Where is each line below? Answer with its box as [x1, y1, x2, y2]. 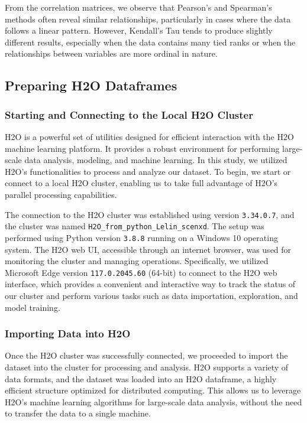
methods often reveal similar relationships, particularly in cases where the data [5, 12, 291, 25]
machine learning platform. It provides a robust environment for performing [5, 142, 280, 154]
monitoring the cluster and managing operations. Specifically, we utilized [5, 255, 269, 267]
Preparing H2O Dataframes [5, 76, 177, 95]
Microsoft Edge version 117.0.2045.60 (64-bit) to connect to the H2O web [5, 266, 277, 278]
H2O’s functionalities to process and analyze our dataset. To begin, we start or [5, 165, 291, 177]
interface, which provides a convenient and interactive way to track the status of [5, 278, 296, 290]
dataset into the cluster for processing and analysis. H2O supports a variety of [5, 360, 289, 373]
